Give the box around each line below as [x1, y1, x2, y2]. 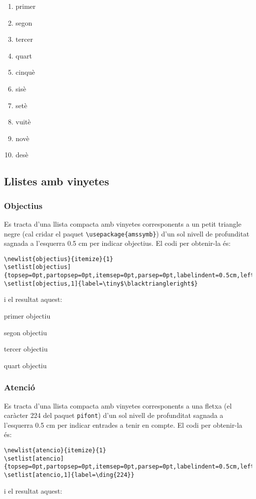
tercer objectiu [4, 344, 48, 354]
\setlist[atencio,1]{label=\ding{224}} [4, 471, 134, 478]
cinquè [15, 67, 35, 77]
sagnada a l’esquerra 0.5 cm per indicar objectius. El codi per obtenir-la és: [4, 238, 231, 248]
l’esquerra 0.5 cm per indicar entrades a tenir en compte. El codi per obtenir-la [4, 419, 243, 430]
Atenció [4, 381, 35, 393]
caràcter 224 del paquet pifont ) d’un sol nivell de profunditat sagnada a [4, 410, 224, 420]
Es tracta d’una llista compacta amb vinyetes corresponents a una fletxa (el [4, 400, 232, 411]
